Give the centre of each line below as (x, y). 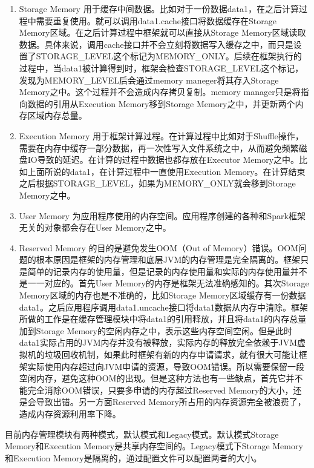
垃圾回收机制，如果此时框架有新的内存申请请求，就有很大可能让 (172, 354)
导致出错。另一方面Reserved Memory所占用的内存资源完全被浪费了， (171, 402)
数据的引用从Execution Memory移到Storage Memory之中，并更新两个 (161, 103)
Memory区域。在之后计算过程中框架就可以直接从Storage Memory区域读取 (162, 32)
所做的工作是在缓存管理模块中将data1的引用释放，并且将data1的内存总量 (163, 319)
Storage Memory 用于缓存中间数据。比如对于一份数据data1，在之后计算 (159, 8)
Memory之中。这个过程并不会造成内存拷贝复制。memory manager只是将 (160, 92)
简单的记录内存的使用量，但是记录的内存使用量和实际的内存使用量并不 (167, 271)
